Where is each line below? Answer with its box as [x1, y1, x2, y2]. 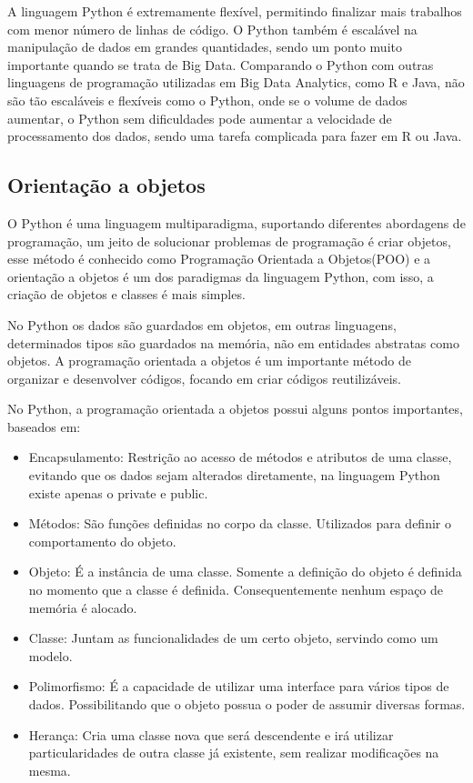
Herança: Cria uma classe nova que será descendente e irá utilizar [28, 725, 394, 744]
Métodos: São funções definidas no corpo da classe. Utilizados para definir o [28, 514, 451, 533]
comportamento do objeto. [28, 531, 176, 550]
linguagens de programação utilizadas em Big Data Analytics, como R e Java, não [7, 73, 465, 92]
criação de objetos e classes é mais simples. [7, 285, 246, 304]
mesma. [28, 760, 71, 779]
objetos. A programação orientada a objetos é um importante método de [7, 351, 412, 370]
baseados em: [7, 417, 81, 436]
